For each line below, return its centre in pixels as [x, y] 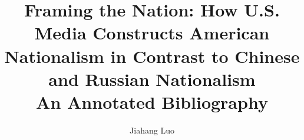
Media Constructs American [152, 33]
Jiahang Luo [152, 130]
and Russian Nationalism [152, 79]
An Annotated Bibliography [152, 101]
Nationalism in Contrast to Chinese [152, 56]
